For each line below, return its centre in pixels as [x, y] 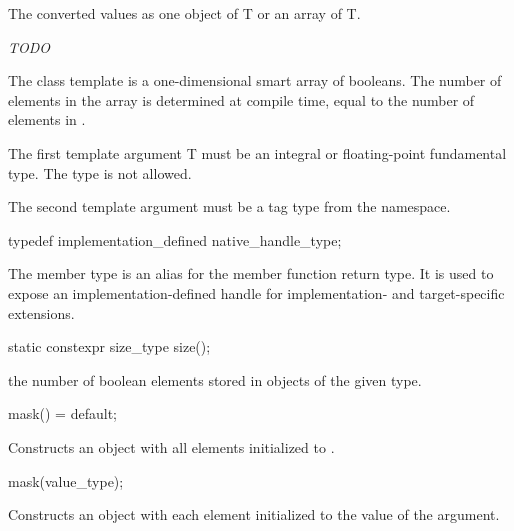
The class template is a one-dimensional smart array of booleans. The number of [255, 80]
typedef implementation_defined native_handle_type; [175, 239]
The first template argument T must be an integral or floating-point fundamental [257, 152]
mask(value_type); [66, 480]
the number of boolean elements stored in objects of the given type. [215, 379]
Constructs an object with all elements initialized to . [171, 446]
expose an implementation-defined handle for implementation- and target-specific [256, 292]
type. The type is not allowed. [100, 172]
